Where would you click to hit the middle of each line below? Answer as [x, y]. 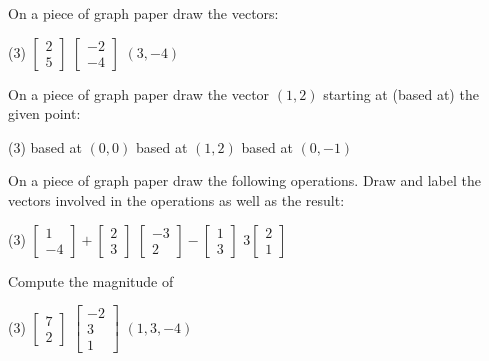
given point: [44, 113]
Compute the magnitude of [91, 280]
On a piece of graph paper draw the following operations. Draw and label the [245, 180]
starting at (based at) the [401, 93]
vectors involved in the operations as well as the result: [176, 199]
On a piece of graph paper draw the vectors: [143, 13]
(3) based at [45, 146]
